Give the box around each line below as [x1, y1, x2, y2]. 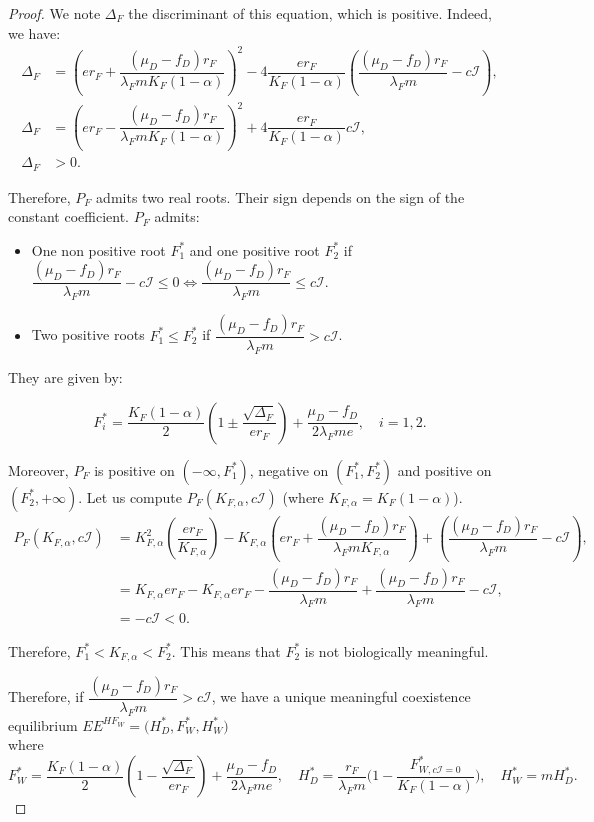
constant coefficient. [8, 206, 130, 227]
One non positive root [31, 239, 166, 260]
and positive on [397, 459, 492, 480]
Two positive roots [31, 324, 145, 345]
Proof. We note [8, 3, 101, 23]
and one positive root [189, 239, 320, 260]
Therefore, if [8, 686, 84, 707]
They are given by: [8, 367, 123, 388]
